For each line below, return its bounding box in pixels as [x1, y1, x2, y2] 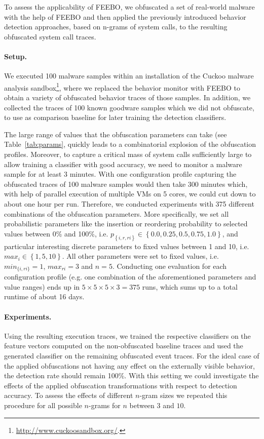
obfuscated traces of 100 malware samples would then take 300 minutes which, [4, 178, 248, 189]
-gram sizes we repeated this [139, 390, 228, 401]
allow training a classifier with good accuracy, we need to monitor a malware [4, 158, 242, 169]
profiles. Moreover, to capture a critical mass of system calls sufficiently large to [4, 148, 252, 159]
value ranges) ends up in [4, 281, 80, 292]
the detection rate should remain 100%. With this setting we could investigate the [4, 370, 259, 381]
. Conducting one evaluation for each [112, 260, 227, 271]
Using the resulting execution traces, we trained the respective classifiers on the [4, 330, 251, 341]
